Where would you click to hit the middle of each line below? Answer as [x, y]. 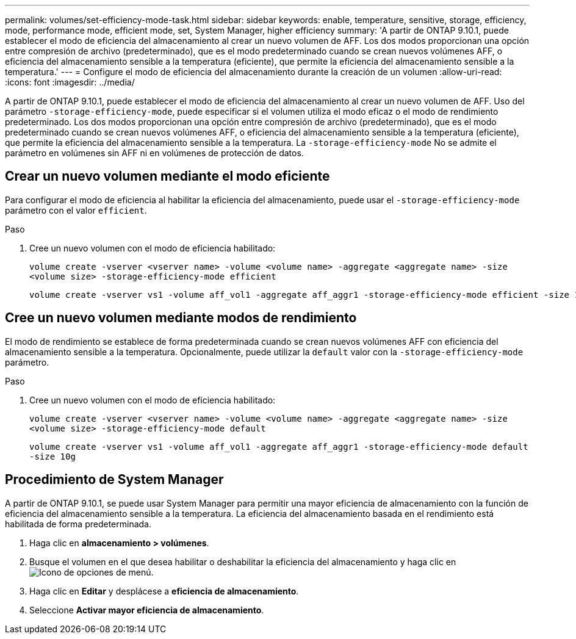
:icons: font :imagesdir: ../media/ [70, 82]
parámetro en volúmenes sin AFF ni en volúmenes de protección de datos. [154, 153]
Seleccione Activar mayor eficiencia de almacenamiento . [147, 610]
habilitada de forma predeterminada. [78, 524]
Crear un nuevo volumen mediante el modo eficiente [167, 176]
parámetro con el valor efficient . [76, 210]
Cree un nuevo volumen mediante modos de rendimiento [181, 318]
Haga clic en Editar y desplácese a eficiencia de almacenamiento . [164, 591]
